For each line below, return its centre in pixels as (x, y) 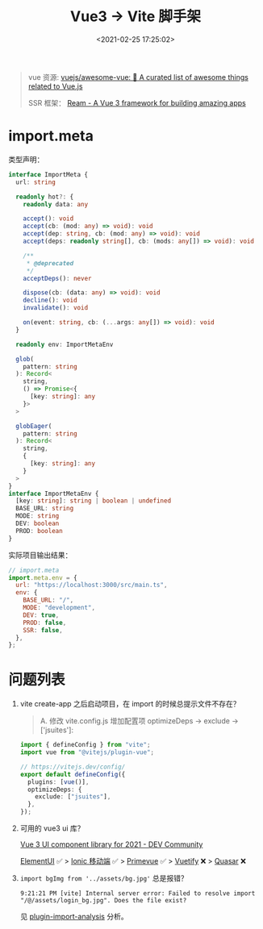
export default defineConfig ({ (73, 774)
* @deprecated (50, 263)
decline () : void (50, 300)
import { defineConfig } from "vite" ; (85, 745)
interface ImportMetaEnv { (54, 494)
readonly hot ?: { (45, 197)
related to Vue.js (55, 86)
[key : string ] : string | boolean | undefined (94, 501)
